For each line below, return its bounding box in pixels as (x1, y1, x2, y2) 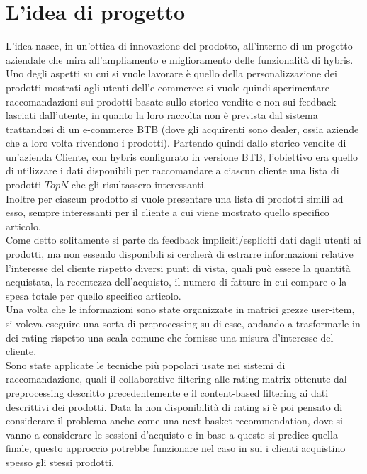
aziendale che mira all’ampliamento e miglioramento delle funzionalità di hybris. (6, 52, 354, 67)
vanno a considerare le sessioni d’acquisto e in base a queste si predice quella (6, 427, 338, 441)
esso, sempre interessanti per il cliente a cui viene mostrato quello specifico (6, 205, 329, 220)
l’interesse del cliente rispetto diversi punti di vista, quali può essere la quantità (6, 260, 351, 275)
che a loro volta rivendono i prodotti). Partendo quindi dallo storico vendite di (6, 135, 346, 150)
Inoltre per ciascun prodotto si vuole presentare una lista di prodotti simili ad (6, 191, 344, 205)
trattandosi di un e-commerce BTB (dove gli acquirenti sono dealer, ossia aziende (6, 121, 359, 136)
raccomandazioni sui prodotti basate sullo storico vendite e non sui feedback (6, 94, 337, 108)
